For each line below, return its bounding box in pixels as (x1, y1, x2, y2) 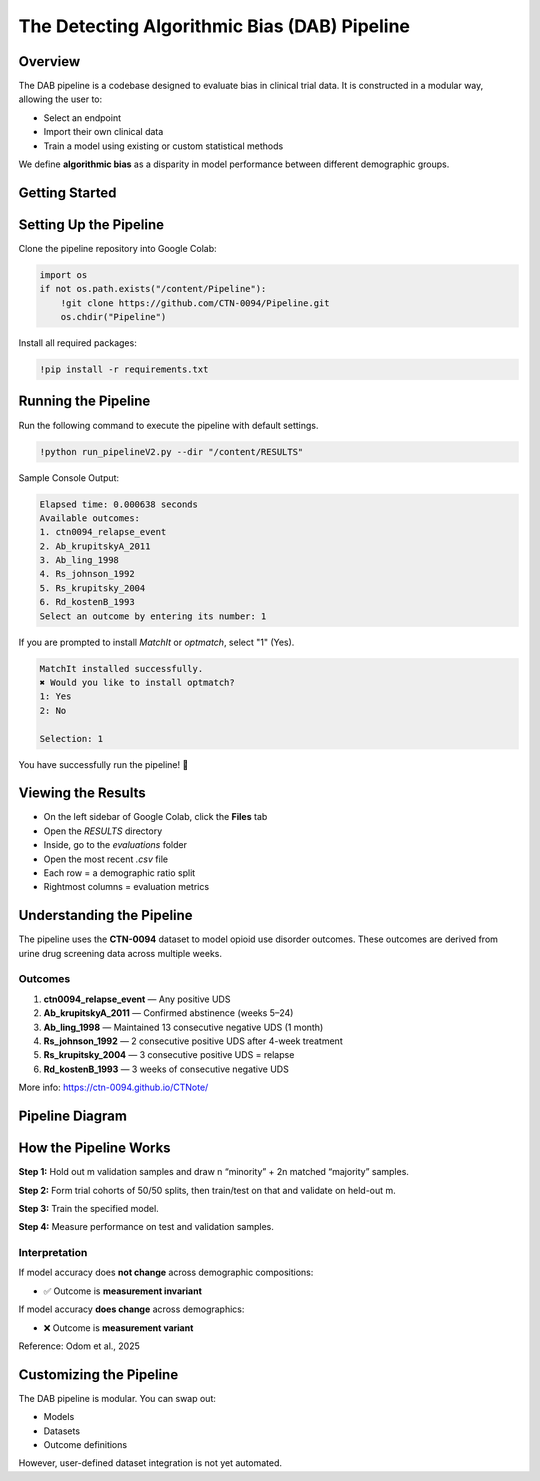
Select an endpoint (43, 111, 122, 124)
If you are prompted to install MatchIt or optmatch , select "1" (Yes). (18, 636, 295, 648)
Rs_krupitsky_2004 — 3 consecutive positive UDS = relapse (43, 1049, 295, 1061)
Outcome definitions (43, 1439, 128, 1451)
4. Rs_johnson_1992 (39, 568, 135, 580)
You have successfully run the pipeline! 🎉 (18, 758, 189, 770)
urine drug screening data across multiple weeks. (18, 947, 222, 959)
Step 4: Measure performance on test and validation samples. (18, 1221, 274, 1233)
